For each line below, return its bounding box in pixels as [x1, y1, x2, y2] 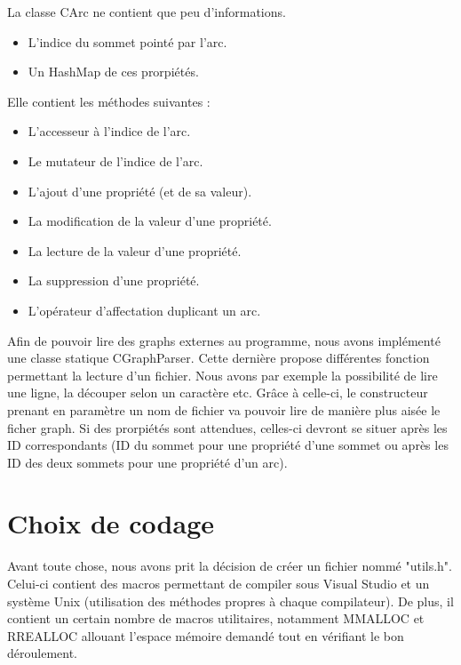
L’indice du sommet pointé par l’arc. [28, 32, 227, 51]
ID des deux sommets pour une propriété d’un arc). [7, 453, 288, 471]
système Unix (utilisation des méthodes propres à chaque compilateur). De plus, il [7, 591, 454, 610]
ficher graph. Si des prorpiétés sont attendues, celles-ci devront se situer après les [7, 418, 448, 437]
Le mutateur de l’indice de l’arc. [28, 151, 203, 170]
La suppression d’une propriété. [28, 271, 200, 290]
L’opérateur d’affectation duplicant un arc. [28, 300, 261, 319]
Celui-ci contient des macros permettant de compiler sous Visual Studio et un [7, 574, 430, 592]
